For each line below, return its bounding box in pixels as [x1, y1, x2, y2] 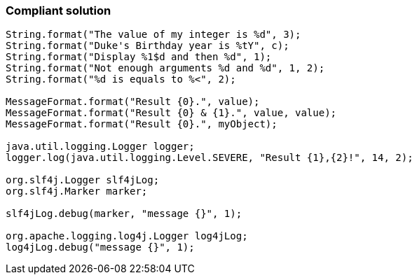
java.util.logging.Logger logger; [6, 141, 195, 153]
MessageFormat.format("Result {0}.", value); [6, 96, 260, 108]
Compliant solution [6, 3, 111, 17]
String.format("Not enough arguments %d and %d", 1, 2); [6, 62, 325, 74]
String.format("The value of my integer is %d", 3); [6, 29, 301, 41]
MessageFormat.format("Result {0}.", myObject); [6, 118, 278, 130]
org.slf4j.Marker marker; [6, 185, 148, 197]
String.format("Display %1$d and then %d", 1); [6, 51, 272, 63]
